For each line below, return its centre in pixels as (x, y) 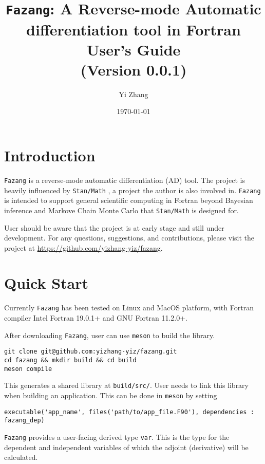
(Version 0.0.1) (134, 69)
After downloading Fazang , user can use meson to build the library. (110, 335)
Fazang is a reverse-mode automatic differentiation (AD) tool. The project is (125, 180)
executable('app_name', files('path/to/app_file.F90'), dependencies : (129, 412)
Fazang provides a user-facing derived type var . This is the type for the (117, 437)
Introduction (50, 155)
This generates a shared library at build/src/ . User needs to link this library (127, 385)
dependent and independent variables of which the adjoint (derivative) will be (126, 447)
